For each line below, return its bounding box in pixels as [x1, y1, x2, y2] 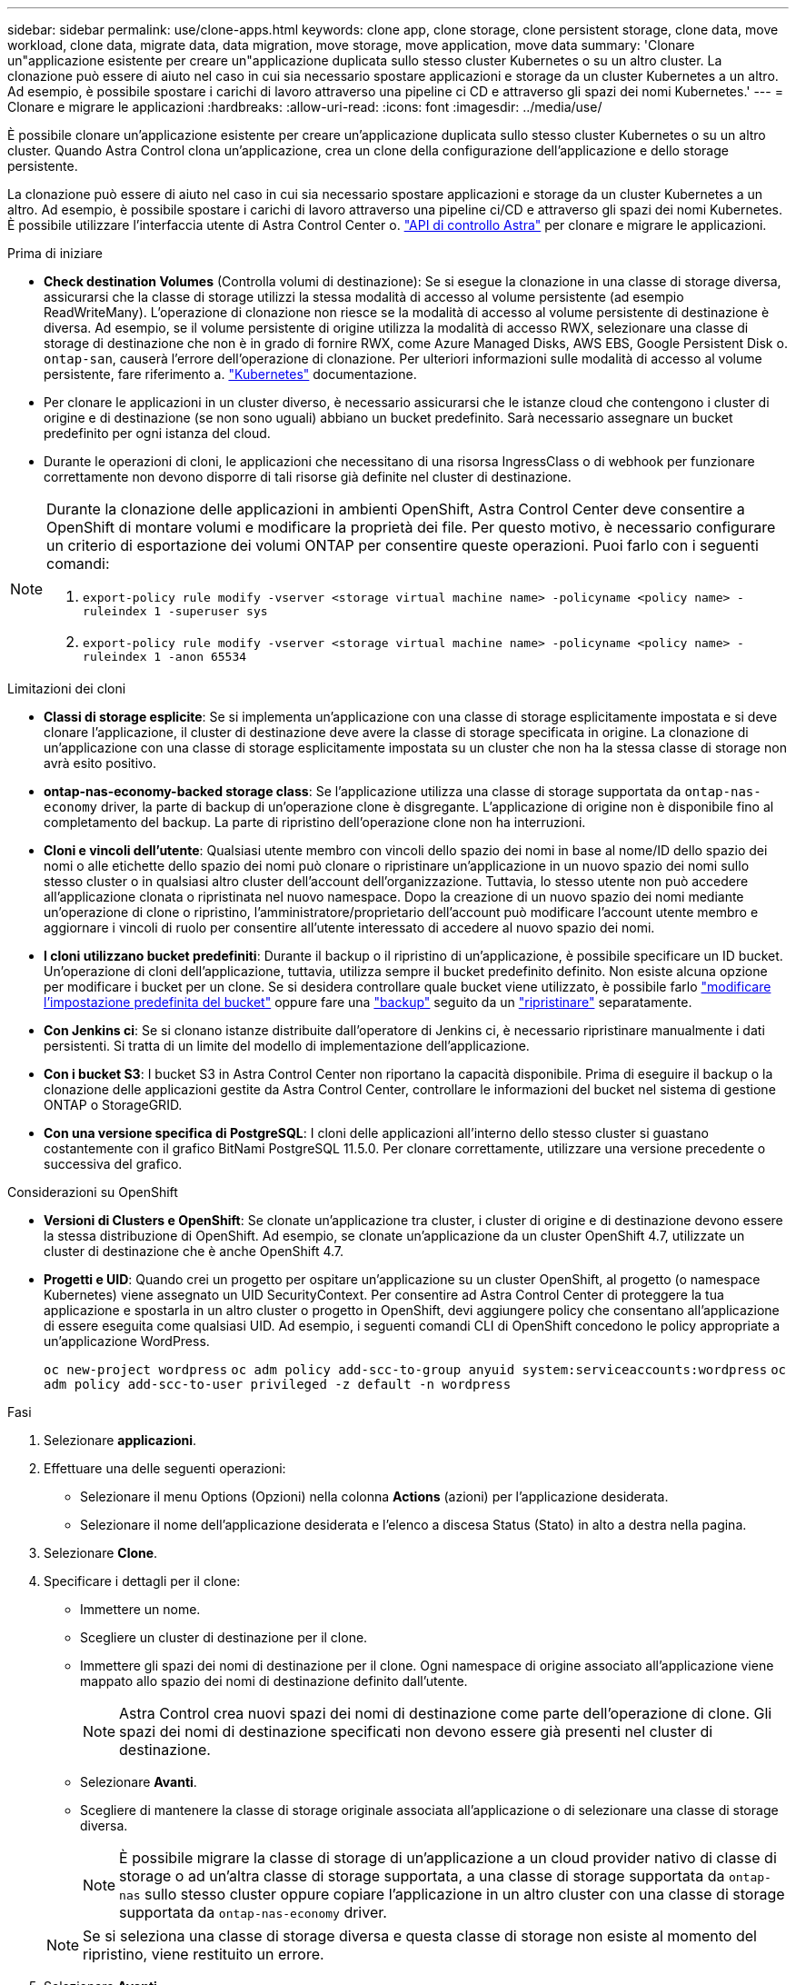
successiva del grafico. [44, 1156, 183, 1172]
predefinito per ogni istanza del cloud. [44, 425, 271, 441]
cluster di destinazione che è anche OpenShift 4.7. [44, 1243, 344, 1259]
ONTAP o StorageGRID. [44, 1097, 183, 1112]
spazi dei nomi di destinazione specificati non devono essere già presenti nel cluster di [119, 1722, 713, 1741]
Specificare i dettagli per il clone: [44, 1573, 241, 1589]
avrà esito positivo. [44, 755, 157, 771]
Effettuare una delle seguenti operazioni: [44, 1461, 286, 1476]
